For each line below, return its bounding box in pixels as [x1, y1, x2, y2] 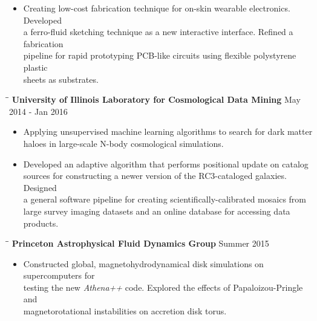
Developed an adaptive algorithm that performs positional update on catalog [23, 157, 309, 170]
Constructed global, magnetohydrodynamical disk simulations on [23, 257, 264, 270]
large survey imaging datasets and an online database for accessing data [23, 204, 290, 217]
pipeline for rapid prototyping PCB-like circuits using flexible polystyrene [23, 49, 296, 62]
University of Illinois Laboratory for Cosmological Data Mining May [11, 93, 301, 106]
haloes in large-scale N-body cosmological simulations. [23, 137, 224, 149]
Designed [23, 181, 57, 193]
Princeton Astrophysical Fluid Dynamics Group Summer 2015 [11, 237, 269, 250]
